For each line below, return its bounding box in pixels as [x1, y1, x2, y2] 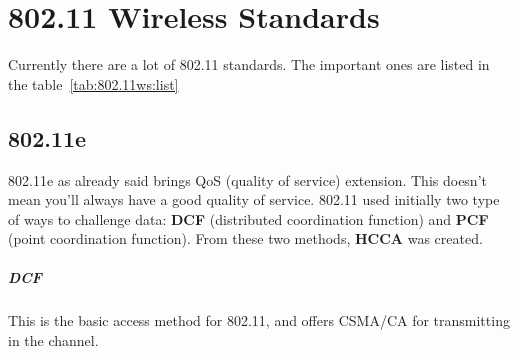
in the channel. [8, 330, 99, 351]
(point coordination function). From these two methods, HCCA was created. [8, 228, 483, 249]
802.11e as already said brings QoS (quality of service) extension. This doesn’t [8, 169, 487, 190]
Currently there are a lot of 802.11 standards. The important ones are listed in [8, 54, 490, 75]
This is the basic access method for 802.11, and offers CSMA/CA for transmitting [8, 310, 510, 331]
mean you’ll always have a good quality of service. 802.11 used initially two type [8, 189, 500, 210]
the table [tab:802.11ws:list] [8, 73, 179, 94]
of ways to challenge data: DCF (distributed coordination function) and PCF [8, 208, 489, 229]
